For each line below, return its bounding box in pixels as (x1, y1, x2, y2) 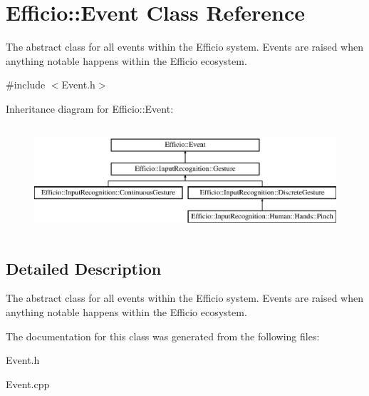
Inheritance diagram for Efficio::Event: (6, 101, 174, 116)
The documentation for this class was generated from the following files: (6, 328, 320, 343)
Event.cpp (6, 376, 50, 391)
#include (6, 77, 46, 92)
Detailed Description (6, 257, 162, 279)
